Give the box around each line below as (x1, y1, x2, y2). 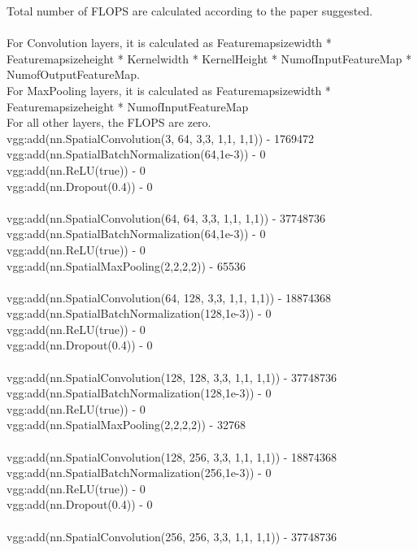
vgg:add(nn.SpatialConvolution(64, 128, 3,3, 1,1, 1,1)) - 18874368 (7, 289, 332, 306)
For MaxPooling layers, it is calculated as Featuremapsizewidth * (7, 81, 331, 98)
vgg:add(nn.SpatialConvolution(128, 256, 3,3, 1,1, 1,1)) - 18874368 (7, 448, 337, 465)
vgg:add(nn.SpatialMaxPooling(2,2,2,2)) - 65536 (7, 257, 246, 274)
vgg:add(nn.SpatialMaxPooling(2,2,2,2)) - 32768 (7, 416, 246, 433)
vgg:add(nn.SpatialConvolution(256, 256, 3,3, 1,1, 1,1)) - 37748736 (7, 527, 337, 544)
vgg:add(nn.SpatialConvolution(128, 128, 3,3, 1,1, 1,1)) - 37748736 (7, 368, 337, 385)
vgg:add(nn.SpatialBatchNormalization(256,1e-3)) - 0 (7, 464, 272, 481)
